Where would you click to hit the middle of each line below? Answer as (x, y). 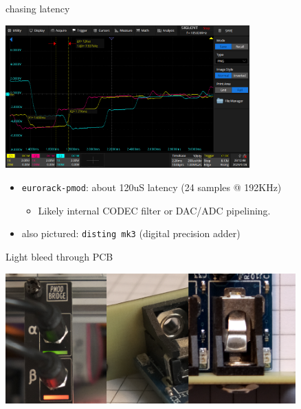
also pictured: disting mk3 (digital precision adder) (131, 233)
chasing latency (38, 8)
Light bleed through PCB (59, 256)
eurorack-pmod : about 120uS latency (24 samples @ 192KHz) (152, 187)
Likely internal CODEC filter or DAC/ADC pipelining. (154, 210)
